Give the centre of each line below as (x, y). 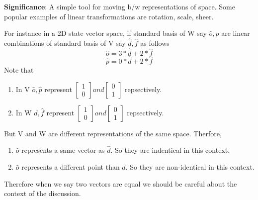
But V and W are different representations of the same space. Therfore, (113, 133)
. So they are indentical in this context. (170, 150)
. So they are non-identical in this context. (190, 167)
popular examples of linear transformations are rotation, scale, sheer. (109, 16)
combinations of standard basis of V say (65, 43)
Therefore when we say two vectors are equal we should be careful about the (121, 183)
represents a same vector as (63, 150)
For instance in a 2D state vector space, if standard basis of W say (105, 33)
